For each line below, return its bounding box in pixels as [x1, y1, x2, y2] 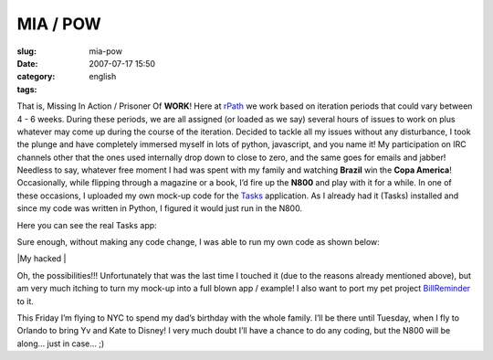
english [89, 71, 117, 82]
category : [16, 71, 56, 82]
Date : [16, 58, 38, 69]
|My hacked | [16, 253, 68, 264]
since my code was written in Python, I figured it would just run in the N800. [16, 203, 303, 214]
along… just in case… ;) [16, 338, 105, 349]
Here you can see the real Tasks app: [16, 219, 157, 230]
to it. [16, 295, 34, 306]
